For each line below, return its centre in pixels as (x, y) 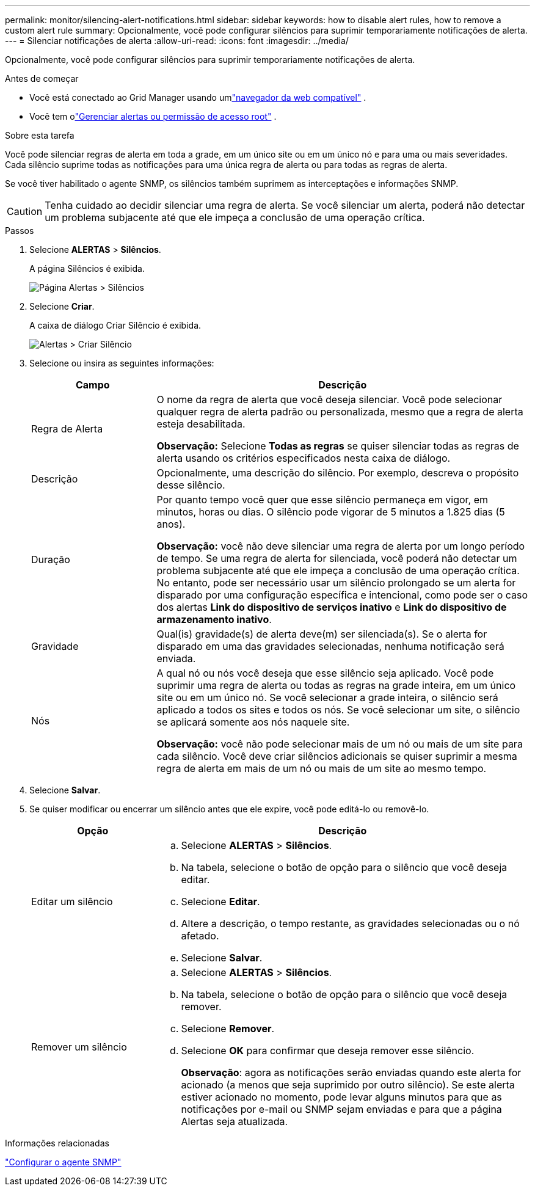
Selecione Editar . (220, 901)
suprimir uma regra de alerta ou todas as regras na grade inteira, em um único (336, 685)
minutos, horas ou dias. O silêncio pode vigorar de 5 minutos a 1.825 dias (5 (331, 512)
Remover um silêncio (79, 1047)
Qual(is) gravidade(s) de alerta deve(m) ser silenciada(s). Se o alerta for (322, 634)
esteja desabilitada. (201, 424)
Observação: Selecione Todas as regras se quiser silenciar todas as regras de (338, 446)
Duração (51, 559)
